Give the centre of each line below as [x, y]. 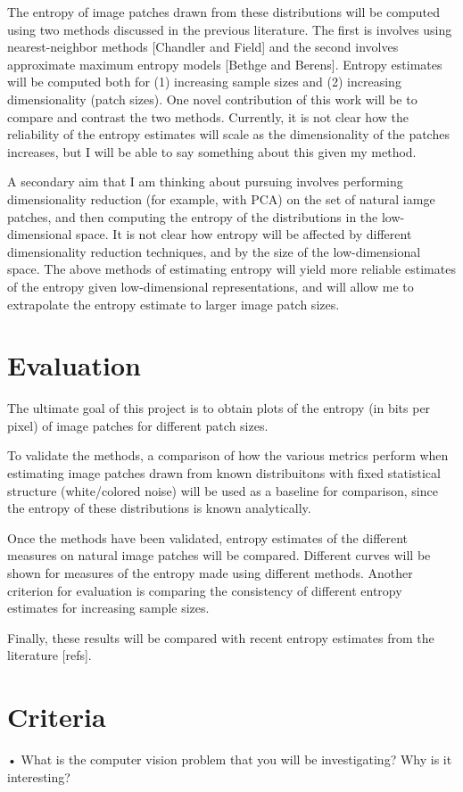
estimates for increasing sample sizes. [108, 608]
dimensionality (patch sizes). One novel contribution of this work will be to [212, 99]
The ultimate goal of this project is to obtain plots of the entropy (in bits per [219, 408]
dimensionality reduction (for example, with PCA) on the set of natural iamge [221, 198]
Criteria [57, 717]
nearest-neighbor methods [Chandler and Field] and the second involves [203, 47]
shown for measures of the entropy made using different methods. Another [210, 572]
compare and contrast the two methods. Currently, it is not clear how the [208, 116]
